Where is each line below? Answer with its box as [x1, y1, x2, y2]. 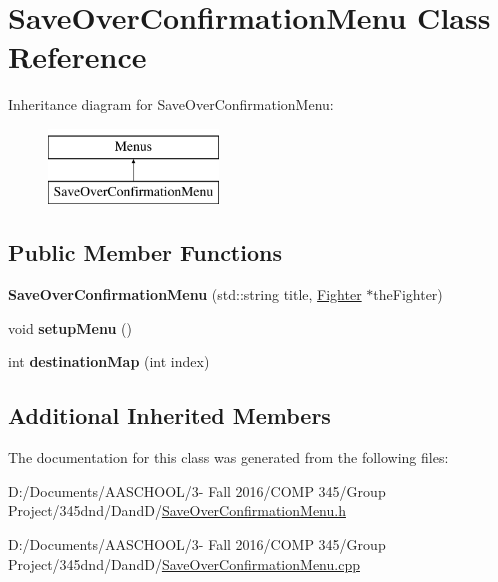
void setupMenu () [8, 317, 132, 338]
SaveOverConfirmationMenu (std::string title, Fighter [8, 284, 362, 305]
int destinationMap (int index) [8, 351, 210, 372]
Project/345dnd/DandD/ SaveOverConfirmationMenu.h [8, 500, 346, 521]
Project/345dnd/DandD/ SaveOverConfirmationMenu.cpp [8, 553, 360, 574]
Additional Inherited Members [8, 400, 331, 431]
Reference [8, 36, 147, 77]
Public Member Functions [8, 237, 282, 268]
